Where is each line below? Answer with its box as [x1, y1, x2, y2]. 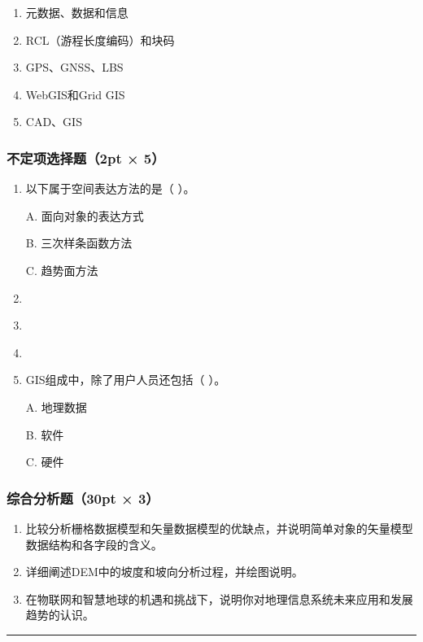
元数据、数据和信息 [25, 4, 129, 20]
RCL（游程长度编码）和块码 [25, 31, 175, 48]
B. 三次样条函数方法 [25, 234, 133, 251]
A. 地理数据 [25, 398, 87, 415]
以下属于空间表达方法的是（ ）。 [25, 180, 195, 197]
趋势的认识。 [25, 606, 94, 623]
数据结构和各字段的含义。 [25, 535, 163, 552]
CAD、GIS [25, 113, 82, 130]
